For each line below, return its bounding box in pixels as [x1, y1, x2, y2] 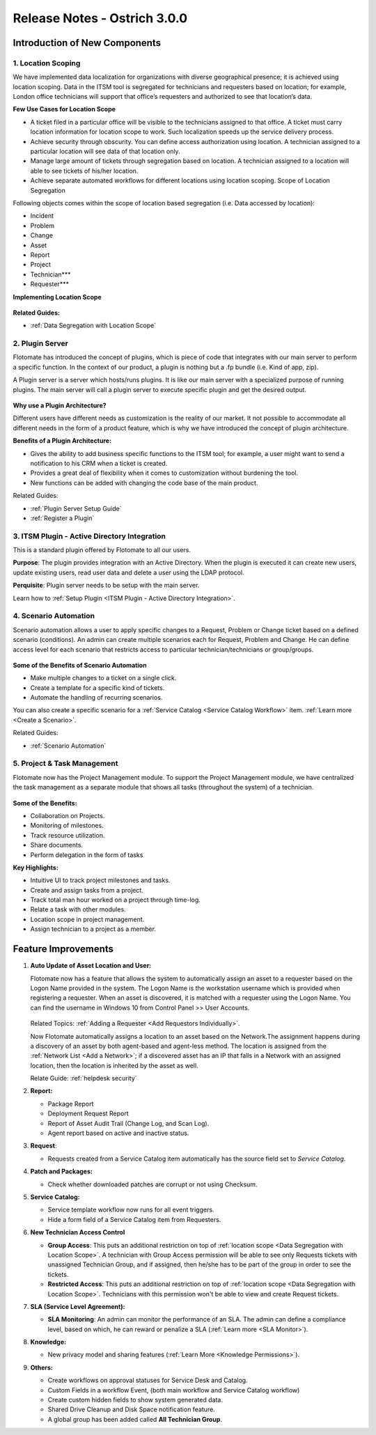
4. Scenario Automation [13, 611, 95, 621]
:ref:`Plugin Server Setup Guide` [30, 504, 122, 512]
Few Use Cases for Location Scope [13, 105, 116, 113]
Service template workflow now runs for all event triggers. [47, 1205, 214, 1214]
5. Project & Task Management [13, 759, 118, 769]
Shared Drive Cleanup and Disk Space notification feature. [47, 1405, 215, 1413]
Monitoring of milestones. [30, 822, 104, 830]
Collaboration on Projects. [30, 811, 105, 820]
